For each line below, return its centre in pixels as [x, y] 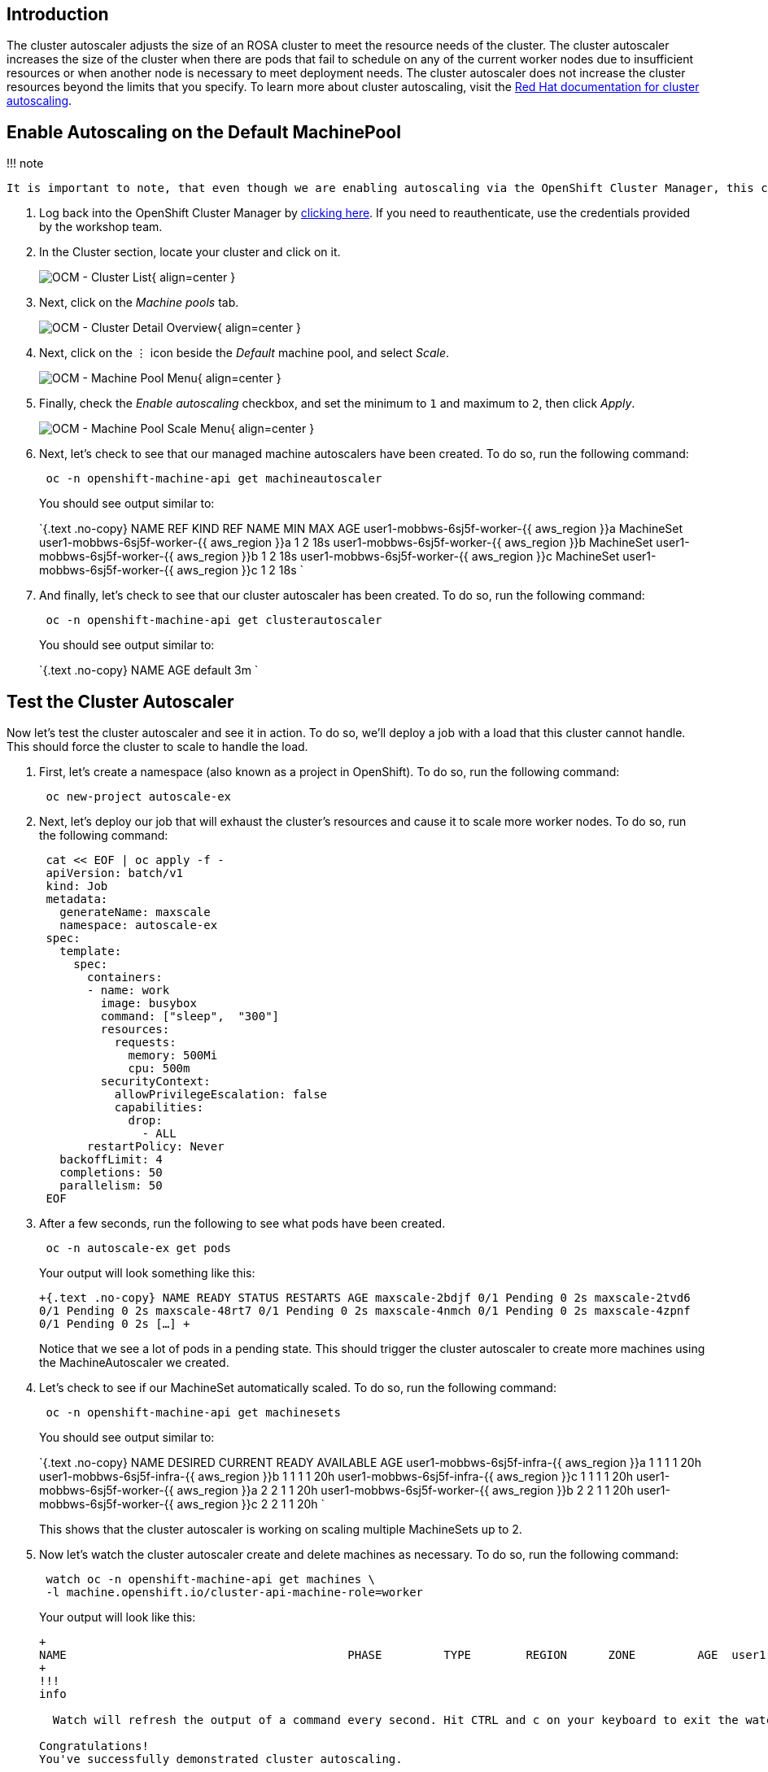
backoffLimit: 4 [111, 1160]
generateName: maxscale [135, 912]
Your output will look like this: [118, 1617]
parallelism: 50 [111, 1186]
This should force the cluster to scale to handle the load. [157, 747]
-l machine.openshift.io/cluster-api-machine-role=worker [235, 1593]
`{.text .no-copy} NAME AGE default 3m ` [149, 670]
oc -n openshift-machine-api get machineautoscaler [214, 479]
